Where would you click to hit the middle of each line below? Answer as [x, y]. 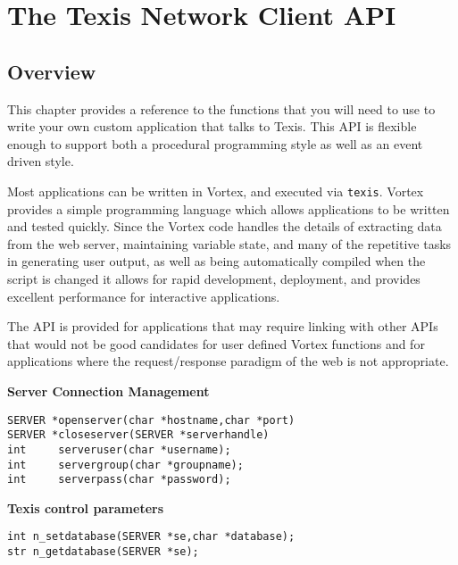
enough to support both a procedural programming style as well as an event [215, 143]
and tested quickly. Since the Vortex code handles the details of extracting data [225, 226]
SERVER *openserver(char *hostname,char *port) [151, 420]
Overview [52, 71]
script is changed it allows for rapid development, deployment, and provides [214, 278]
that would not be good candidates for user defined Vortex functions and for [216, 343]
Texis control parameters [86, 507]
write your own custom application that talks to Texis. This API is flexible [212, 126]
